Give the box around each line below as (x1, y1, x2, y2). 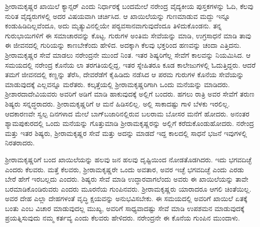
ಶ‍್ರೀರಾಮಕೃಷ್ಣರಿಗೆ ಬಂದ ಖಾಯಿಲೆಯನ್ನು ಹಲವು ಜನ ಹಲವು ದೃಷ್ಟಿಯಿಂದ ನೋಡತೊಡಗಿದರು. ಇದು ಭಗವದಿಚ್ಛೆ (5, 154, 252, 164)
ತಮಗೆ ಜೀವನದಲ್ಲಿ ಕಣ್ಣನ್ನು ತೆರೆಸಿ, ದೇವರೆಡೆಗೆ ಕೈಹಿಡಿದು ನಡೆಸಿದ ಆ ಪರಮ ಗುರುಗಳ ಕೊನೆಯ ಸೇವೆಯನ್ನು (5, 69, 244, 80)
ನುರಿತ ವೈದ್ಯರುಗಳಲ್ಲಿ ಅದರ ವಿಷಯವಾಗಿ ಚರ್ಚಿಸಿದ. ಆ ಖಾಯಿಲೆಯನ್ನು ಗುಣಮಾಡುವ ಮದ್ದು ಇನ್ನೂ (5, 10, 231, 21)
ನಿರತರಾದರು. (5, 137, 35, 148)
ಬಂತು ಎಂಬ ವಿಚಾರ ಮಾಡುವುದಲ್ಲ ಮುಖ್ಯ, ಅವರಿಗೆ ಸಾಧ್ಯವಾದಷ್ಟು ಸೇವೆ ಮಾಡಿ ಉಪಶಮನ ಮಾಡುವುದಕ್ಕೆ (5, 203, 245, 213)
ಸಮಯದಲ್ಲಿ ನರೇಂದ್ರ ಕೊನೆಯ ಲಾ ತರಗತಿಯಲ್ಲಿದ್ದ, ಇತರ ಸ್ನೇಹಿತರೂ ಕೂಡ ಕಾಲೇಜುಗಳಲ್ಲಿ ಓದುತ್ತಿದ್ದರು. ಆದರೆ (5, 59, 256, 70)
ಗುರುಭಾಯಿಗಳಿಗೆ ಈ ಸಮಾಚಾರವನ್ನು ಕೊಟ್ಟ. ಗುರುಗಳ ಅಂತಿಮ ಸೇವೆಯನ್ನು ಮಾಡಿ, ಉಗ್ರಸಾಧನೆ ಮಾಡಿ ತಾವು (5, 30, 252, 40)
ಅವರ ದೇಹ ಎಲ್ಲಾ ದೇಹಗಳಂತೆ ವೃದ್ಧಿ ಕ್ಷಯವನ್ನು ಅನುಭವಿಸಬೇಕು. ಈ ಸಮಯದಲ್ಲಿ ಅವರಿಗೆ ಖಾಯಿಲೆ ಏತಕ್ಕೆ (5, 193, 248, 204)
